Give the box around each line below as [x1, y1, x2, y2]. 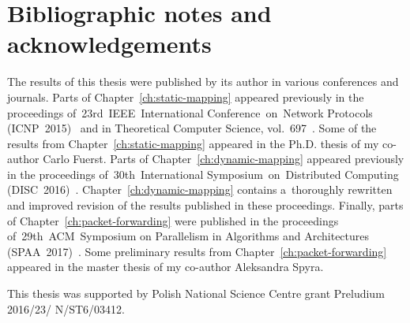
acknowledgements [7, 28, 212, 60]
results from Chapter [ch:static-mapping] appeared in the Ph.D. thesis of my [7, 135, 379, 151]
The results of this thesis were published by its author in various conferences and [7, 73, 399, 90]
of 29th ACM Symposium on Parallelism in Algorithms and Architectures [7, 228, 370, 244]
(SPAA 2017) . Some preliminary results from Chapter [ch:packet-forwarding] [7, 243, 387, 259]
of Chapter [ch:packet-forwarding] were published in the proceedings [7, 212, 339, 228]
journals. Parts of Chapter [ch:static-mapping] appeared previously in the [7, 88, 364, 105]
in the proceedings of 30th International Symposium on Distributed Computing [7, 165, 399, 182]
